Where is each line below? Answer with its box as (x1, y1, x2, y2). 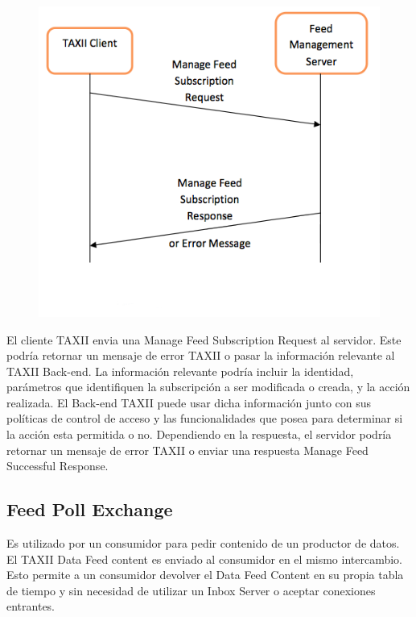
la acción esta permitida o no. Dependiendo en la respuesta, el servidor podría (6, 426, 392, 443)
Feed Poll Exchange (6, 497, 173, 522)
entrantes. (6, 598, 56, 615)
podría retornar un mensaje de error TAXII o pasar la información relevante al (6, 347, 395, 364)
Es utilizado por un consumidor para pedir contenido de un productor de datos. (6, 535, 400, 552)
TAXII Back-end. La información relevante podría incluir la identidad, (6, 362, 354, 379)
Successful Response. (6, 457, 109, 474)
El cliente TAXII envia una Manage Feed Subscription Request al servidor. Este (6, 331, 402, 348)
